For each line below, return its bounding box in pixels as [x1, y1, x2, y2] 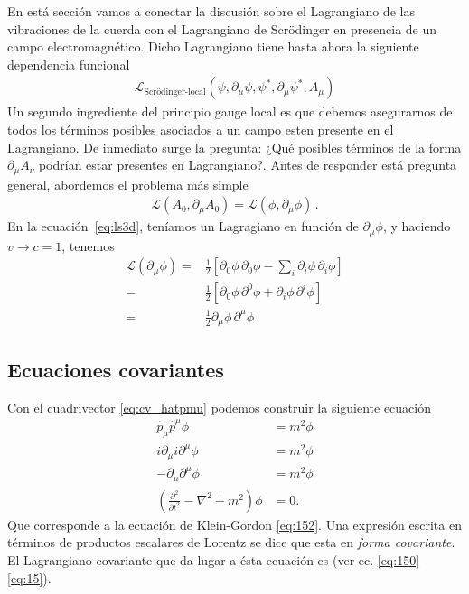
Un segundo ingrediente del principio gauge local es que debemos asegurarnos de [7, 102, 453, 121]
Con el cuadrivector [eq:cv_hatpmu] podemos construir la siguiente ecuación [7, 397, 432, 416]
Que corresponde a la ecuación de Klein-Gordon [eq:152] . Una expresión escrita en [7, 515, 462, 534]
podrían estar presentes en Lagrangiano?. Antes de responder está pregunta [38, 155, 457, 174]
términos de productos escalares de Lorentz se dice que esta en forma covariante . [7, 533, 455, 552]
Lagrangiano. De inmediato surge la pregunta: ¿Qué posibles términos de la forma [7, 137, 462, 156]
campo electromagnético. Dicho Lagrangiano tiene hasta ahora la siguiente [7, 37, 419, 56]
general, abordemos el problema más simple [7, 174, 249, 193]
